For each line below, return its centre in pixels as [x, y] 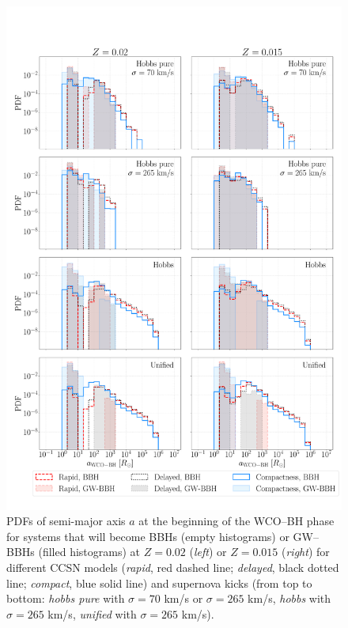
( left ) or [208, 552]
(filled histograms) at [89, 552]
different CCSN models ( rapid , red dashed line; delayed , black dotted [173, 567]
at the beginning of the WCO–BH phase [236, 521]
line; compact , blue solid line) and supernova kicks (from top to [159, 583]
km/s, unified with [92, 613]
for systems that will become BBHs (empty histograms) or [148, 536]
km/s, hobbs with [289, 598]
